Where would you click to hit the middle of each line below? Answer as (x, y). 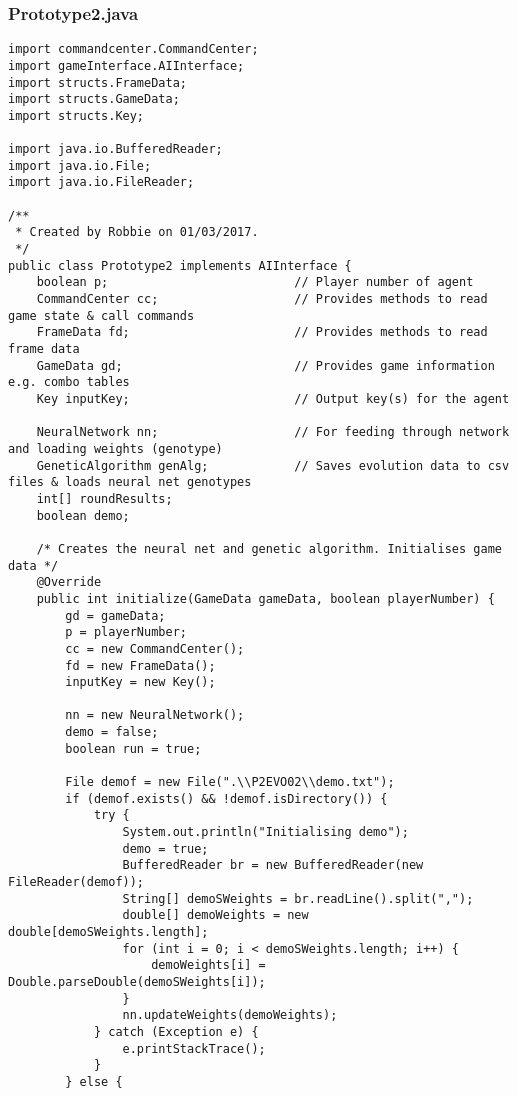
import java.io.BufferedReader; (115, 149)
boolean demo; (83, 515)
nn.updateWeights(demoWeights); (230, 1015)
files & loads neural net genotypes (130, 482)
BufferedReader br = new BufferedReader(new (273, 865)
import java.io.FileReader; (101, 182)
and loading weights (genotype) (115, 448)
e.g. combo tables (69, 382)
